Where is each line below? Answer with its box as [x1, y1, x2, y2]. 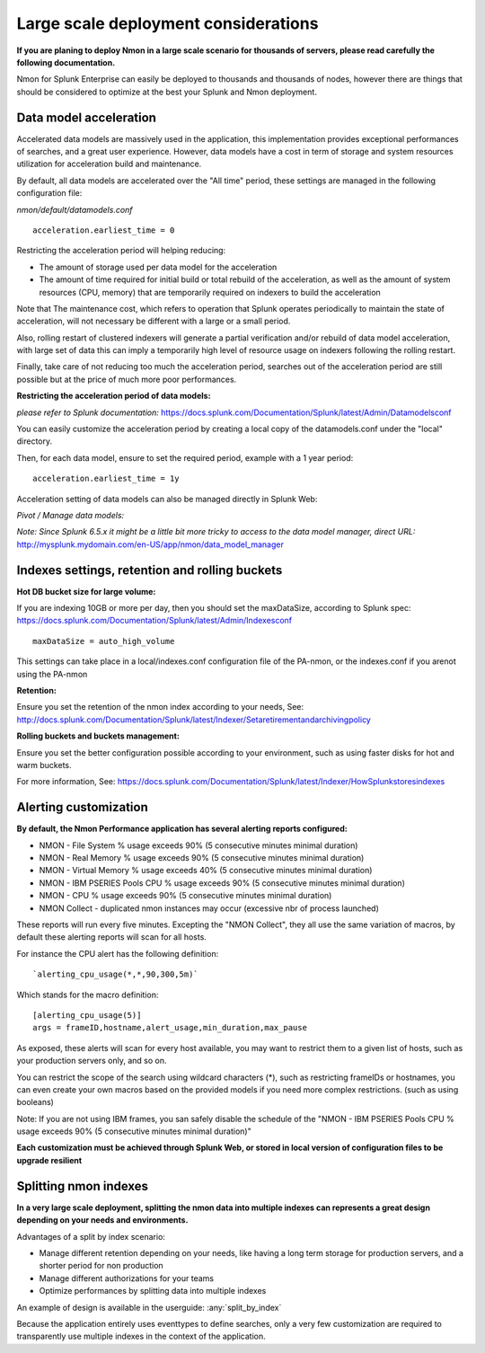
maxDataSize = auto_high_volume [32, 636, 175, 646]
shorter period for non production [39, 1260, 163, 1271]
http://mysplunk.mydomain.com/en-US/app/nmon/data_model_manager [16, 539, 285, 550]
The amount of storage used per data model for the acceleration [39, 261, 278, 272]
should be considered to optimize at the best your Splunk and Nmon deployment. [16, 86, 318, 97]
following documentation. [16, 57, 116, 67]
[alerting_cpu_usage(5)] [32, 1010, 142, 1020]
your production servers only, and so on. [16, 1056, 167, 1066]
